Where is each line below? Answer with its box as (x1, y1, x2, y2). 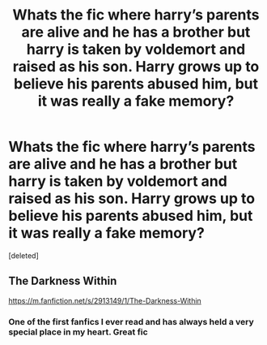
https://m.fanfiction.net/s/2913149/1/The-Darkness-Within (8, 295, 202, 305)
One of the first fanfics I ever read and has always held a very (8, 316, 255, 327)
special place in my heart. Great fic (8, 326, 148, 338)
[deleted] (8, 250, 39, 261)
